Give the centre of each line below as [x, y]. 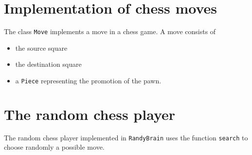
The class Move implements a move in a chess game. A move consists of [110, 31]
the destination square [48, 64]
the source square [41, 48]
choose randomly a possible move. [54, 147]
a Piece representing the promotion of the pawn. [88, 80]
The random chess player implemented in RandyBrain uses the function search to [126, 137]
